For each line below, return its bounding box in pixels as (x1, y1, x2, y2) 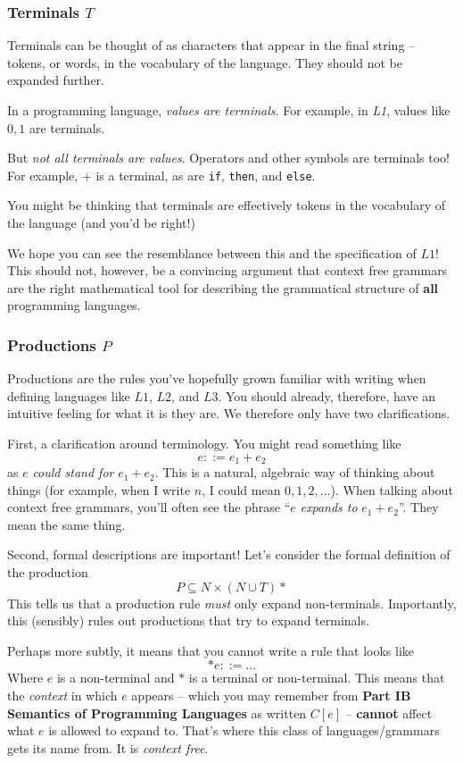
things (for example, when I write (7, 480, 191, 499)
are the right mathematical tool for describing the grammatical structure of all (7, 278, 439, 297)
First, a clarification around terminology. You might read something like (7, 434, 401, 452)
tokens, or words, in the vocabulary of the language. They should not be (7, 53, 402, 71)
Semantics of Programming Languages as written (7, 703, 307, 722)
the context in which (7, 685, 118, 704)
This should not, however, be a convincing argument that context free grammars (7, 261, 448, 280)
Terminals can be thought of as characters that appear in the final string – (7, 36, 416, 54)
